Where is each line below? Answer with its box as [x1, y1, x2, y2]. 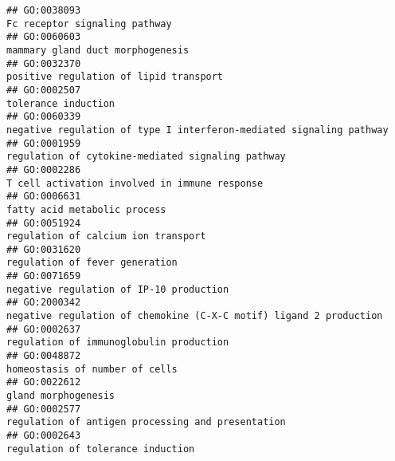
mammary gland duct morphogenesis [6, 44, 190, 56]
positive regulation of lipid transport [6, 71, 224, 83]
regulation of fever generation [6, 257, 178, 269]
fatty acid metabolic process [6, 203, 166, 215]
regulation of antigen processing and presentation [6, 416, 286, 428]
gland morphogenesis [6, 390, 115, 402]
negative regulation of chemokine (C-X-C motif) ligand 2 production [6, 310, 383, 322]
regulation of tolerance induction [6, 443, 195, 455]
